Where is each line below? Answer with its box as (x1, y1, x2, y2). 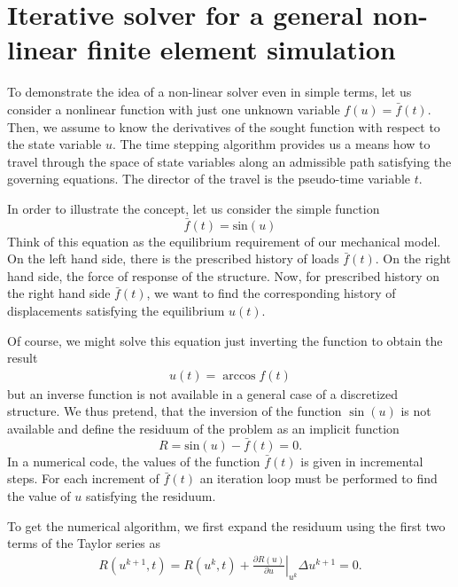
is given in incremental (300, 451, 423, 470)
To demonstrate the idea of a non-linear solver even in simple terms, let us (7, 82, 412, 101)
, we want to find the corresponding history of (146, 284, 396, 302)
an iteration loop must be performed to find (199, 469, 438, 488)
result (7, 348, 38, 367)
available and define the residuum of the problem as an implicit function (7, 419, 400, 438)
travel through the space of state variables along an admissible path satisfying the (7, 152, 452, 170)
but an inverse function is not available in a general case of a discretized (7, 384, 399, 403)
